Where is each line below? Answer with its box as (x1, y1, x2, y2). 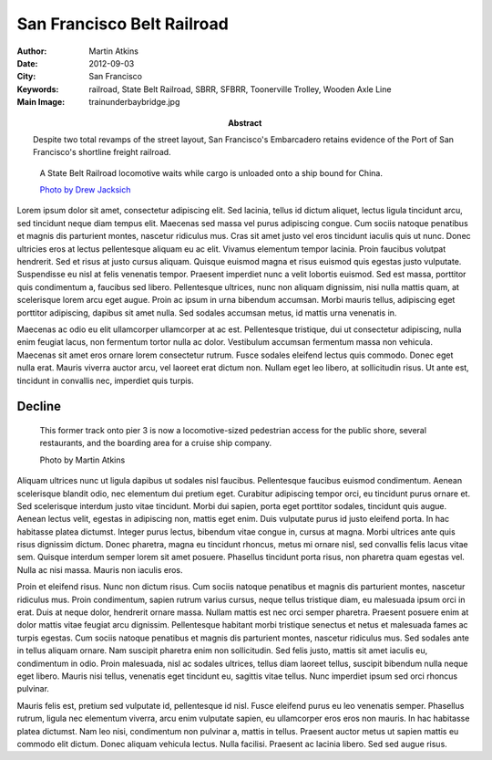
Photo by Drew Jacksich (39, 184, 131, 195)
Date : (16, 57, 38, 68)
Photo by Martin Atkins (39, 454, 126, 465)
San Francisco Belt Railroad (16, 14, 230, 34)
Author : (16, 46, 47, 57)
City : (16, 71, 36, 82)
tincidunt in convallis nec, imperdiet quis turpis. (16, 375, 195, 386)
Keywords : (16, 83, 59, 95)
